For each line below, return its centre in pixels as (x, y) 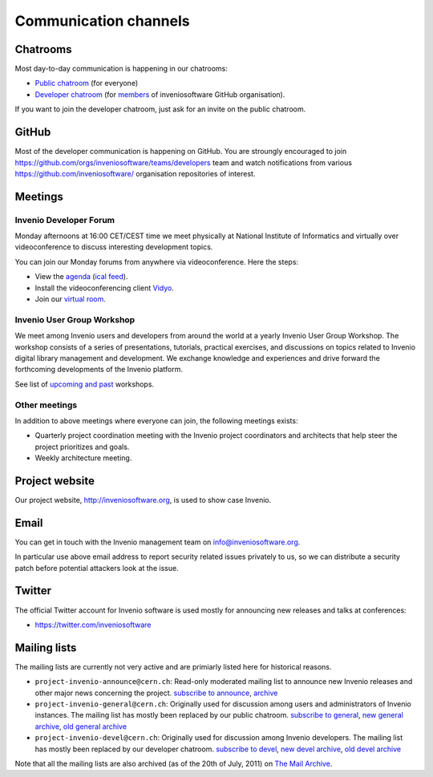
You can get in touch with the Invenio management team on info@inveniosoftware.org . (158, 542)
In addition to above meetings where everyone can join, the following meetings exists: (156, 420)
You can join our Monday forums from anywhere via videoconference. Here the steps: (157, 261)
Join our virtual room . (70, 299)
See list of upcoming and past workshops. (85, 384)
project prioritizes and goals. (82, 447)
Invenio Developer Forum (65, 220)
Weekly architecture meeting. (83, 458)
